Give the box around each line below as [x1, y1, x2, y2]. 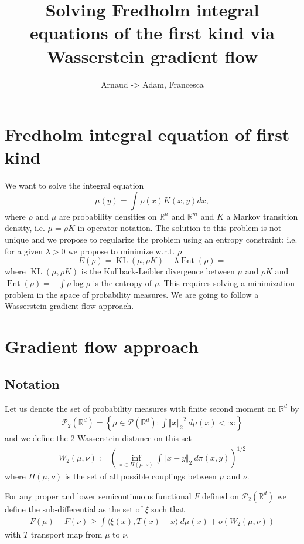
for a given [5, 244, 43, 257]
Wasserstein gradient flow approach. [5, 300, 134, 312]
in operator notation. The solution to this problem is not [77, 221, 282, 234]
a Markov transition [226, 210, 298, 222]
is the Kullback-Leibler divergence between [81, 265, 235, 277]
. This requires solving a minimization [158, 276, 295, 288]
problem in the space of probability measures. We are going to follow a [5, 288, 259, 300]
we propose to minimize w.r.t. [68, 244, 175, 257]
